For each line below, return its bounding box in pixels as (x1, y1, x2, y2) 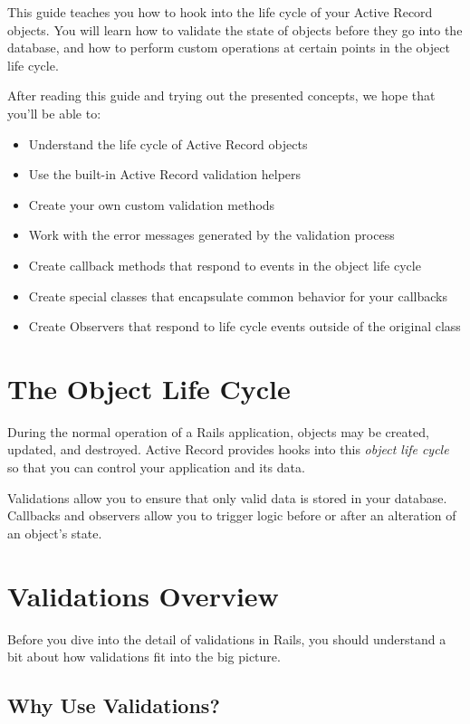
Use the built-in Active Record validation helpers (28, 165, 302, 184)
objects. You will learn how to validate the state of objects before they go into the (7, 20, 463, 39)
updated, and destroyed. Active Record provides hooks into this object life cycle (7, 440, 449, 459)
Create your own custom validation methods (28, 195, 275, 214)
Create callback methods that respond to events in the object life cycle (28, 255, 421, 274)
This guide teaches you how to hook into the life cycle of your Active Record (7, 3, 433, 21)
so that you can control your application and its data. (7, 458, 305, 477)
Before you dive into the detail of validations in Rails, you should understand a (7, 629, 446, 648)
